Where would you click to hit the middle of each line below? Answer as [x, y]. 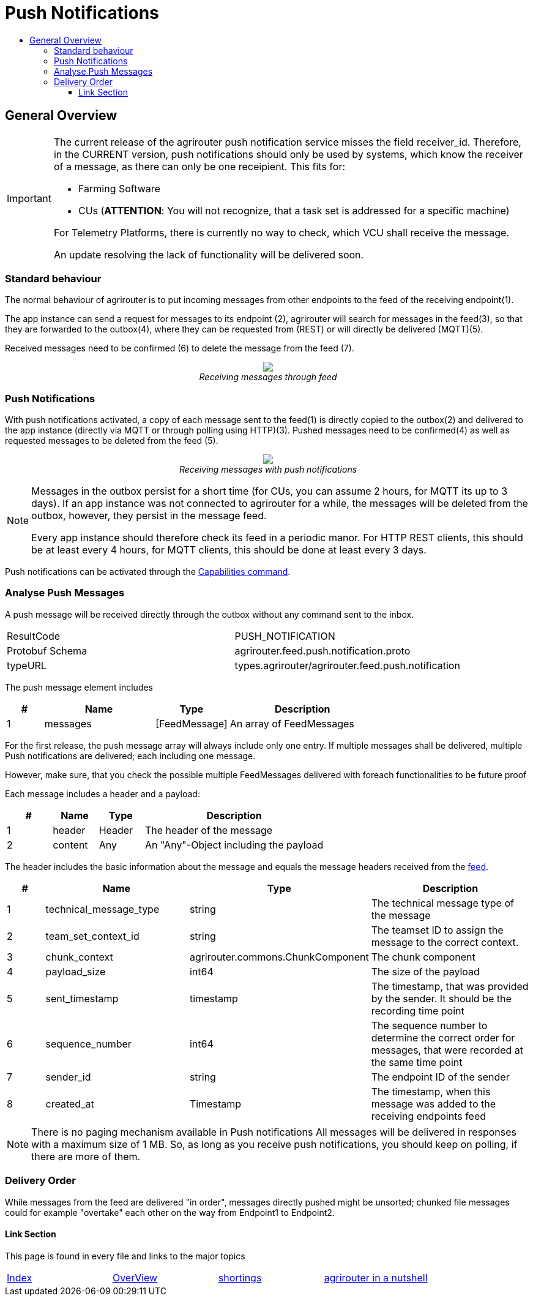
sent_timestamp [82, 998]
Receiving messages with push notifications [268, 470]
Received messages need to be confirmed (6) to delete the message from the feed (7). [180, 348]
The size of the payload [425, 971]
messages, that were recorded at [447, 1050]
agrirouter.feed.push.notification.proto [322, 650]
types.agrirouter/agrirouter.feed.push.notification [347, 665]
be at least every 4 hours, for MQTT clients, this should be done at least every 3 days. [229, 550]
